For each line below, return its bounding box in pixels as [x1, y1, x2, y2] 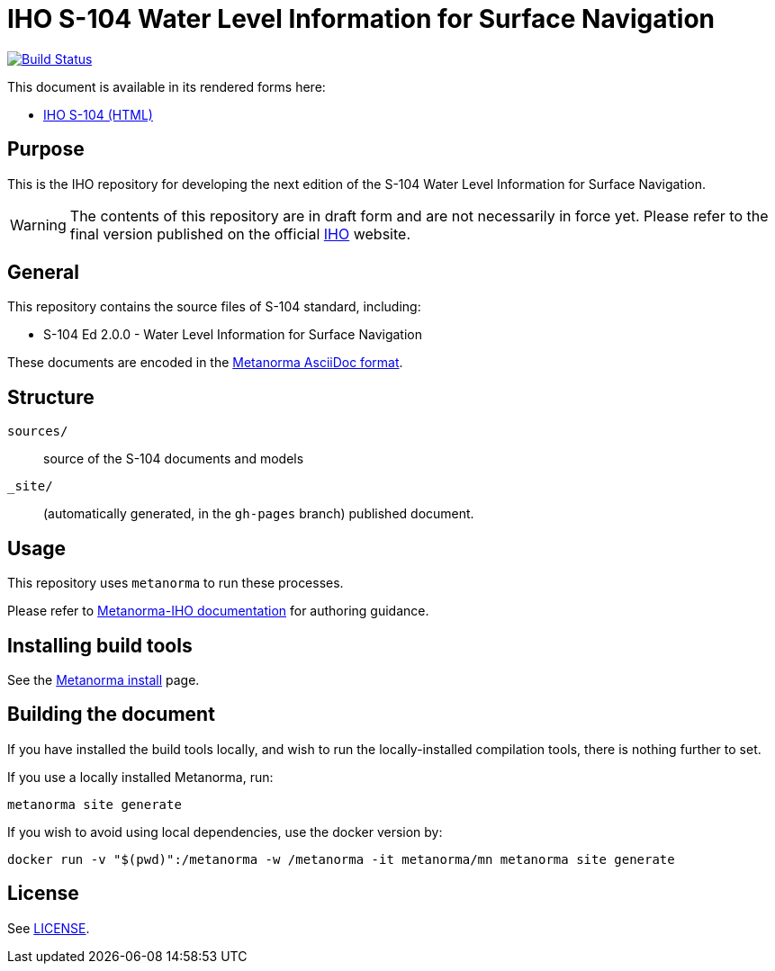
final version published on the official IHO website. [69, 224, 410, 243]
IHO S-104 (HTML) [43, 106, 153, 122]
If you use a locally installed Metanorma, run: [7, 769, 274, 785]
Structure [7, 385, 95, 409]
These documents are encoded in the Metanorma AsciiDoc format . [7, 355, 403, 371]
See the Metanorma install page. [7, 671, 200, 688]
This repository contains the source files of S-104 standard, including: [7, 299, 421, 315]
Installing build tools [7, 634, 193, 657]
